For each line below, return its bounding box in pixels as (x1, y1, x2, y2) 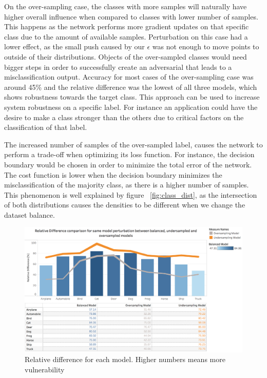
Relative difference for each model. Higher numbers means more (25, 354, 225, 365)
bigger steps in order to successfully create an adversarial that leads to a (4, 61, 232, 72)
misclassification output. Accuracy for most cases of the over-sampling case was (4, 71, 254, 82)
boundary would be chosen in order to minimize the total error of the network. (4, 159, 252, 169)
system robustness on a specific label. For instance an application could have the (4, 101, 258, 112)
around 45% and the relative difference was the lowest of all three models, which (4, 81, 257, 92)
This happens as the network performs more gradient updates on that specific (4, 21, 249, 32)
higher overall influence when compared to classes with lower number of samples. (4, 11, 258, 22)
